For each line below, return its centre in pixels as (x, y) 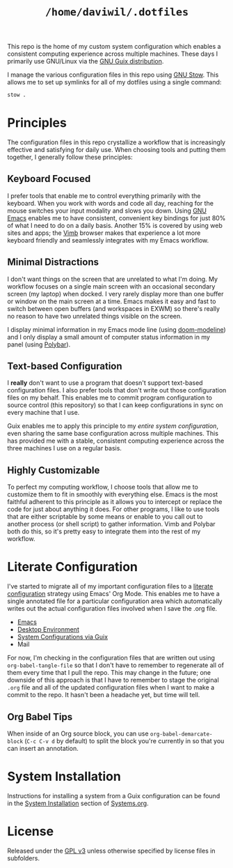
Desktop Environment (48, 630)
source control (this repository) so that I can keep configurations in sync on (115, 405)
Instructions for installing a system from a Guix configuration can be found (114, 795)
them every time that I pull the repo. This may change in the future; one (109, 673)
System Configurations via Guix (63, 637)
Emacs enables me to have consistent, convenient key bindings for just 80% (116, 218)
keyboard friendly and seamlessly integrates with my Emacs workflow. (108, 240)
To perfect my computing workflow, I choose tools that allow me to (103, 487)
